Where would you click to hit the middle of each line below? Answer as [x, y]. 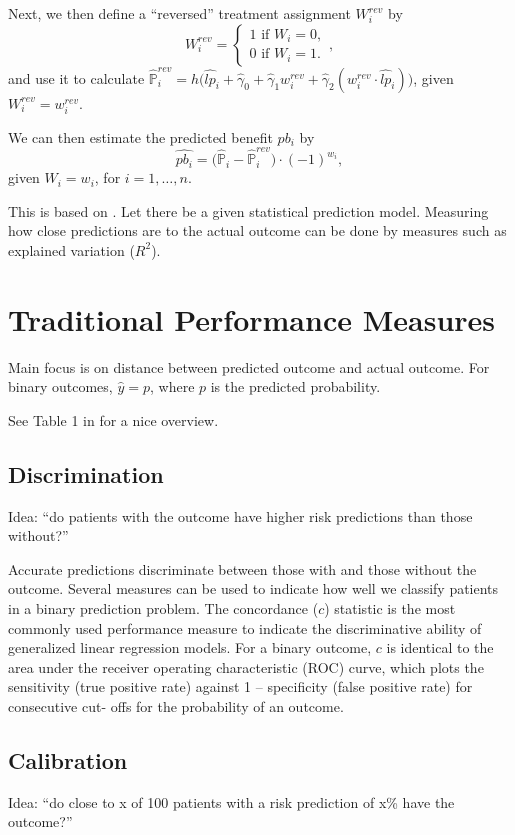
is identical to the [440, 647]
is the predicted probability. [295, 386]
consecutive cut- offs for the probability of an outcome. [176, 705]
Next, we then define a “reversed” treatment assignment [179, 13]
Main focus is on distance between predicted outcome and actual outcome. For [249, 366]
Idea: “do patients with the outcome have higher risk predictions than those [240, 515]
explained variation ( [71, 249]
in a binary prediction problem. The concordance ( [163, 607]
